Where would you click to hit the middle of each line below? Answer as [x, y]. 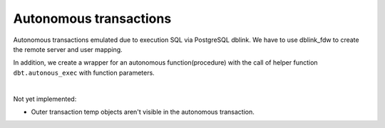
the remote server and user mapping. [68, 49]
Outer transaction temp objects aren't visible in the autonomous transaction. [143, 112]
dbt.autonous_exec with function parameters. [84, 73]
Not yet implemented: [45, 99]
